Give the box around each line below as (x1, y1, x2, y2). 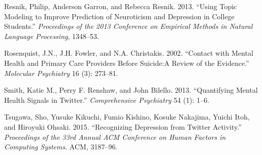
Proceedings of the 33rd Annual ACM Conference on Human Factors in (4, 131, 226, 142)
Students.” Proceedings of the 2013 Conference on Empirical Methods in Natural (4, 21, 253, 31)
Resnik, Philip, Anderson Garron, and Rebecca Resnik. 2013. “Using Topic (4, 1, 237, 11)
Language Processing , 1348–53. (4, 30, 99, 41)
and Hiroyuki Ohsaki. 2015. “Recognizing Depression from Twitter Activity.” (4, 121, 242, 132)
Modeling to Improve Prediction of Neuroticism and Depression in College (4, 11, 235, 21)
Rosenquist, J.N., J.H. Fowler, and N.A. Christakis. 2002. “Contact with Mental (4, 48, 253, 58)
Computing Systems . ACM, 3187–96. (4, 141, 118, 152)
